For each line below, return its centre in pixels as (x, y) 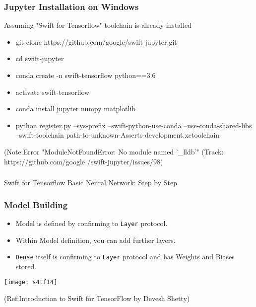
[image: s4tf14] (31, 282)
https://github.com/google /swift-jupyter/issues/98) (84, 161)
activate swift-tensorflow (53, 92)
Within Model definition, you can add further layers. (96, 240)
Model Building (36, 204)
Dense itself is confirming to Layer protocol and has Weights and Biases (125, 257)
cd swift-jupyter (40, 58)
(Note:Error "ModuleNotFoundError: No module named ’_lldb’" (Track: (114, 151)
